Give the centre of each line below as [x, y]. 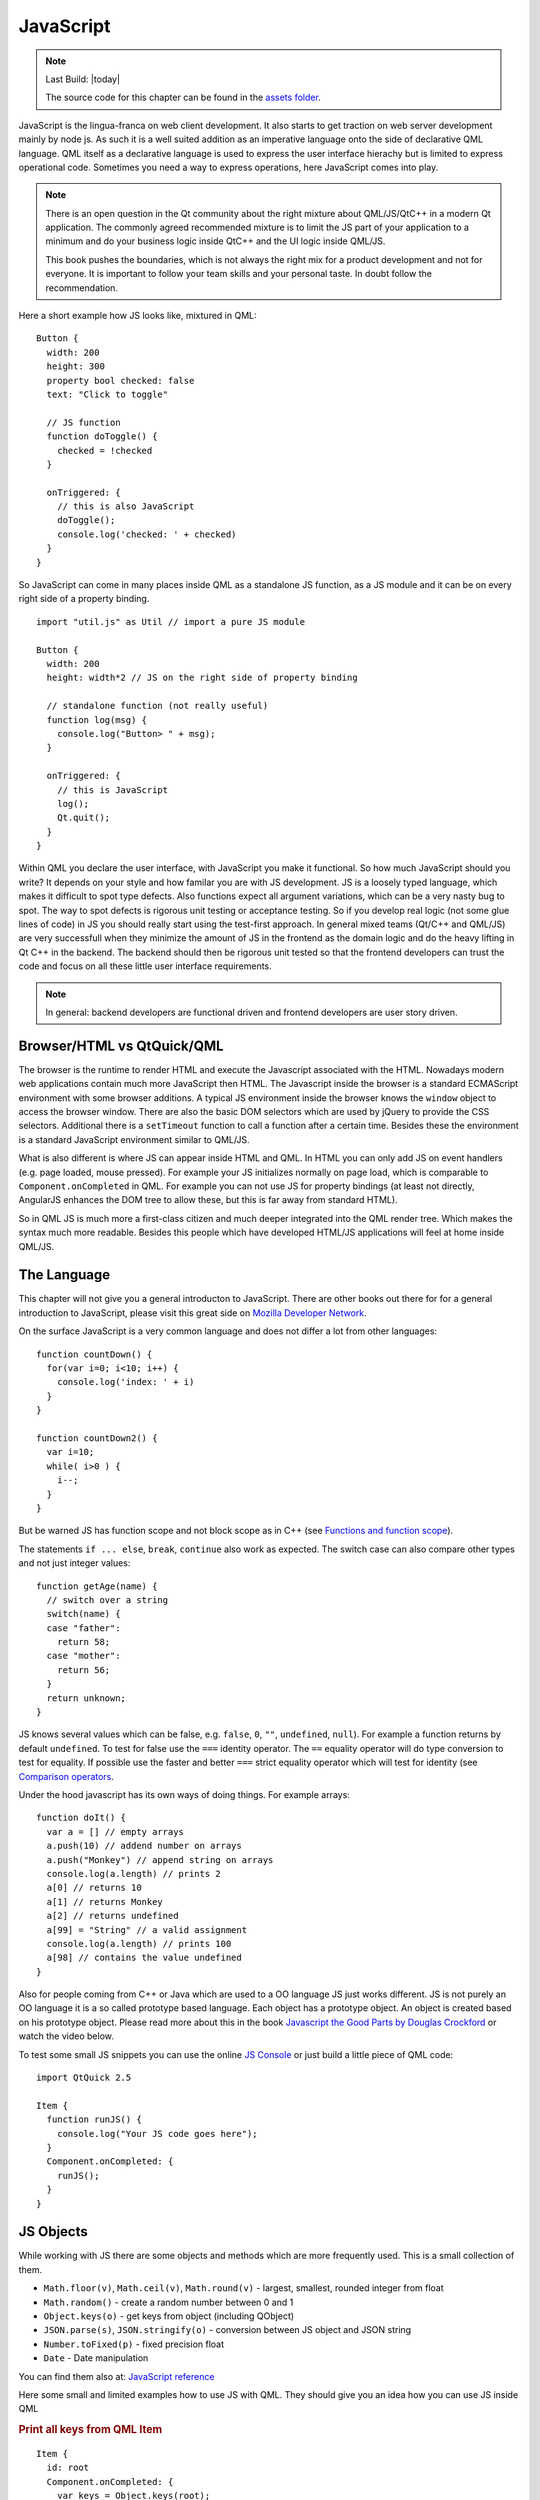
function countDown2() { [97, 1438]
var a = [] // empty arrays [115, 1831]
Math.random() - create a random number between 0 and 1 [168, 2302]
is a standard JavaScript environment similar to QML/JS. [134, 1139]
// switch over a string [107, 1599]
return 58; [83, 1642]
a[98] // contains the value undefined [144, 1958]
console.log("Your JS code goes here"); [157, 2133]
